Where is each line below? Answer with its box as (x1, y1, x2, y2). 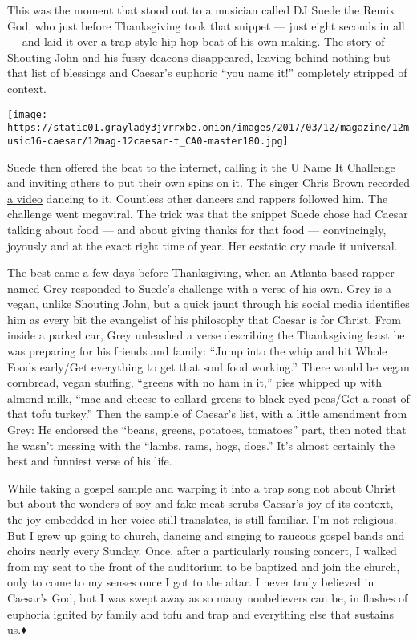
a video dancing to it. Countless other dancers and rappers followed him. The (7, 189, 388, 206)
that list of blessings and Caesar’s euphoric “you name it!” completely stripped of (7, 64, 407, 81)
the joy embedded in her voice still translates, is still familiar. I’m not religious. (7, 511, 397, 527)
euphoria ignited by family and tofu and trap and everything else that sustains (7, 605, 394, 622)
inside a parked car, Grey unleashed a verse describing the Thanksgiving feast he (7, 327, 405, 343)
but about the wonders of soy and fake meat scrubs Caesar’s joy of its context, (7, 495, 394, 512)
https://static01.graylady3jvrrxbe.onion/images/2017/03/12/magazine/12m (7, 122, 410, 134)
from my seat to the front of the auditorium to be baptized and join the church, (7, 558, 400, 574)
